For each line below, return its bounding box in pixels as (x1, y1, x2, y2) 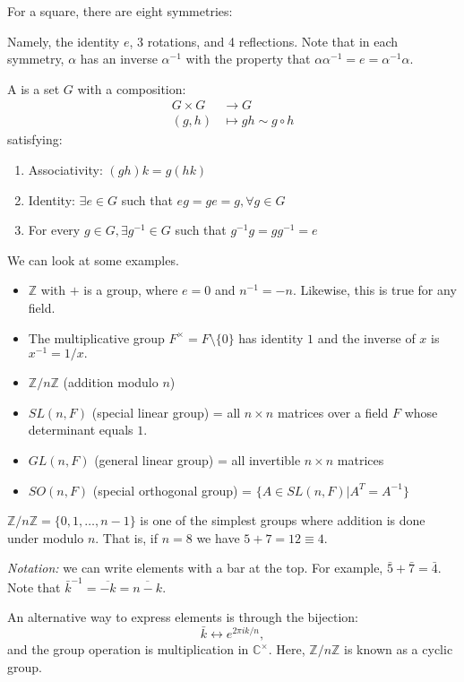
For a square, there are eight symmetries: (7, 2, 233, 20)
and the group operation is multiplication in (7, 640, 249, 659)
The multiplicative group (28, 328, 165, 347)
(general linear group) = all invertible (94, 451, 301, 470)
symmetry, (7, 49, 64, 68)
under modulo (7, 528, 84, 547)
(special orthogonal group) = (92, 480, 252, 499)
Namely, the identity (7, 31, 120, 50)
